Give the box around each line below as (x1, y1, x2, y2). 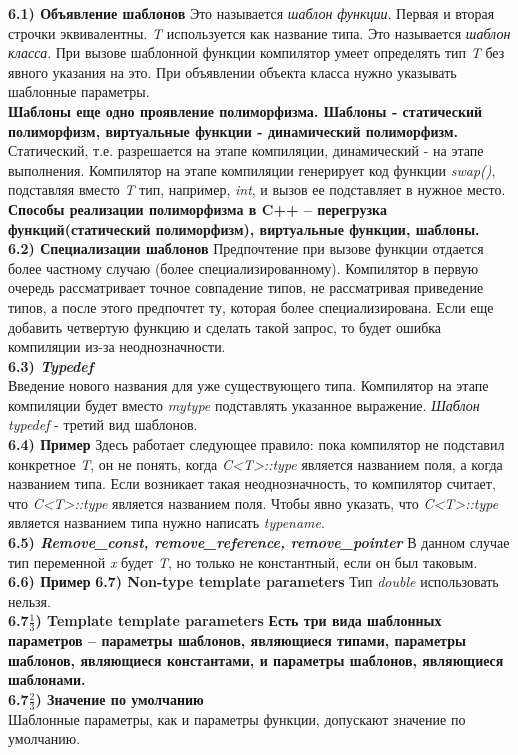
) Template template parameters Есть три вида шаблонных (35, 610, 442, 631)
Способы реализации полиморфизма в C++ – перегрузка (8, 198, 387, 219)
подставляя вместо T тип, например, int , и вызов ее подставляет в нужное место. (8, 179, 506, 200)
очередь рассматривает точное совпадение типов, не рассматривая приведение (8, 277, 484, 298)
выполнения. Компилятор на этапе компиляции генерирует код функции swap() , (8, 159, 496, 180)
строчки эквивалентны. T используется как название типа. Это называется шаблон (8, 22, 511, 43)
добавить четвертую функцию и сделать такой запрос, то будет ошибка (8, 316, 442, 337)
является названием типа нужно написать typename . (8, 512, 325, 533)
